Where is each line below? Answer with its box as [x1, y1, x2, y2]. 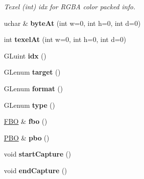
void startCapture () [4, 149, 71, 159]
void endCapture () [4, 165, 67, 175]
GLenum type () [4, 99, 55, 110]
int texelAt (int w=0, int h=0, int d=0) [4, 34, 126, 44]
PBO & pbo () [4, 132, 49, 142]
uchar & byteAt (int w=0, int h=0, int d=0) [4, 18, 141, 28]
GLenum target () [4, 67, 61, 77]
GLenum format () [4, 83, 63, 93]
